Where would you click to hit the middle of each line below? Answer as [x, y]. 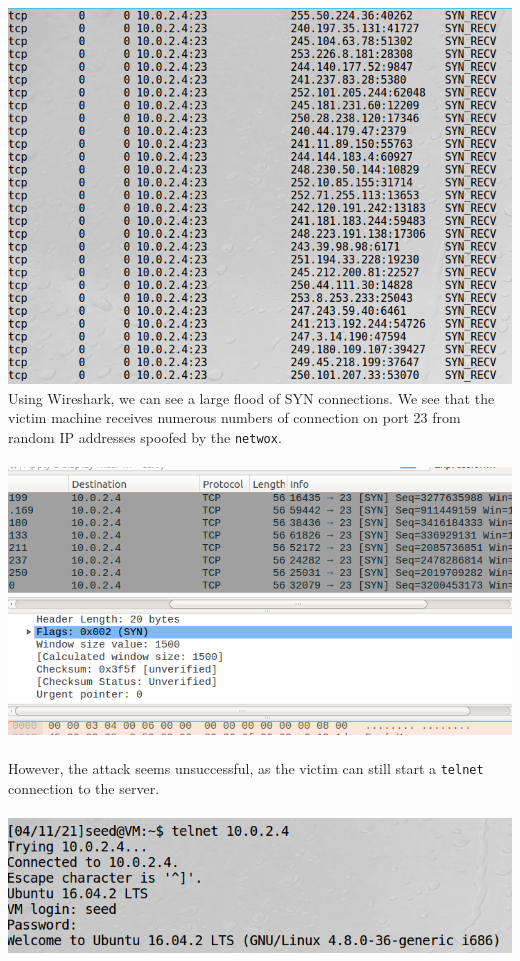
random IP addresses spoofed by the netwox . [145, 436]
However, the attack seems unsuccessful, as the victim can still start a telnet [246, 768]
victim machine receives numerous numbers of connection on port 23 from [234, 417]
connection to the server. [84, 787]
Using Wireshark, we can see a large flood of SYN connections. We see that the [251, 397]
